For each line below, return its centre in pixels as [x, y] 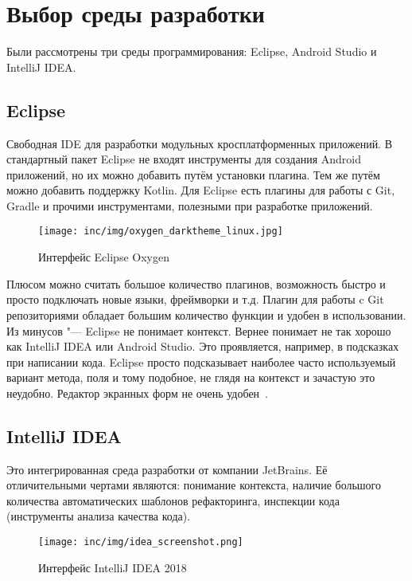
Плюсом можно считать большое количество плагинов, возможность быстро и [196, 283]
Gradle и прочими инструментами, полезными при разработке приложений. [190, 205]
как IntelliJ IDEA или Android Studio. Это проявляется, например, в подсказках [203, 346]
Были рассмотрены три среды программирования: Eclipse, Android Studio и [192, 51]
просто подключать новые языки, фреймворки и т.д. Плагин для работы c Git [195, 299]
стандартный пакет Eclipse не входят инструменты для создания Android [184, 159]
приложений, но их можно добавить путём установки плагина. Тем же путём [193, 174]
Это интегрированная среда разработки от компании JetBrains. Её [167, 469]
